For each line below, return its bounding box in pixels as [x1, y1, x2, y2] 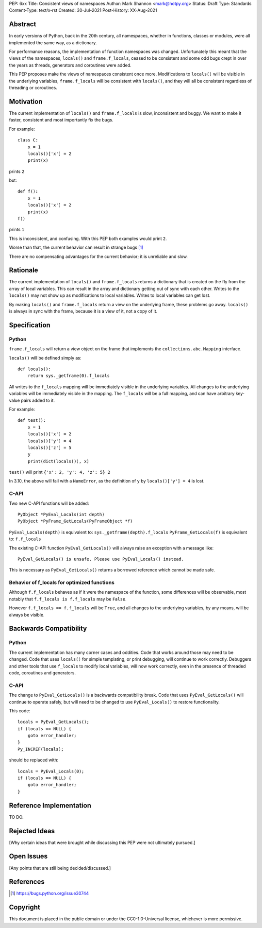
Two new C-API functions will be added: [9, 500, 89, 506]
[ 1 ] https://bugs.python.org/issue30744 [10, 891, 89, 896]
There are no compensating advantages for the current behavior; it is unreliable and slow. [9, 253, 188, 259]
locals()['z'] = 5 [27, 445, 72, 450]
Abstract [9, 20, 36, 29]
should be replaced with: [9, 757, 59, 763]
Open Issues [9, 852, 48, 860]
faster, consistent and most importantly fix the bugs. [9, 117, 114, 123]
